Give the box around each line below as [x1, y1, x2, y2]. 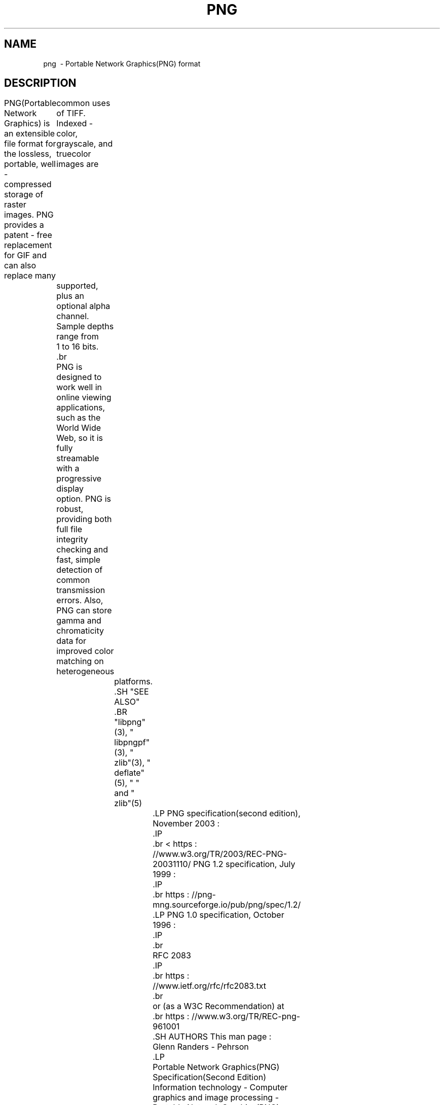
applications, [56, 402, 105, 413]
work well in [56, 382, 102, 393]
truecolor [56, 149, 91, 159]
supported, [56, 281, 98, 291]
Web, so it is [56, 433, 103, 443]
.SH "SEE [114, 686, 149, 697]
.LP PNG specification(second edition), [153, 808, 301, 819]
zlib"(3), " [114, 757, 151, 768]
